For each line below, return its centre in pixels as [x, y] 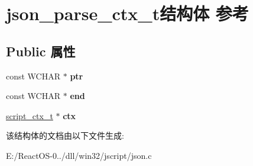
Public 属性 [41, 51]
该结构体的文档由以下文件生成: [65, 135]
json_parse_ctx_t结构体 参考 [127, 13]
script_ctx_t [30, 115]
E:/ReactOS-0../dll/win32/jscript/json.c [79, 155]
